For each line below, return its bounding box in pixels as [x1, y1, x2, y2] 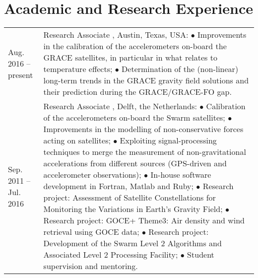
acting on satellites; [43, 135, 111, 146]
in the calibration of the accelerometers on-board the [43, 40, 227, 52]
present [8, 69, 33, 80]
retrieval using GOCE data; [43, 226, 139, 238]
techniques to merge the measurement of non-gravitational [43, 146, 246, 158]
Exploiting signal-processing [120, 135, 217, 146]
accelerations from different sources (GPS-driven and [43, 157, 227, 169]
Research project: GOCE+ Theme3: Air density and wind [43, 214, 245, 226]
